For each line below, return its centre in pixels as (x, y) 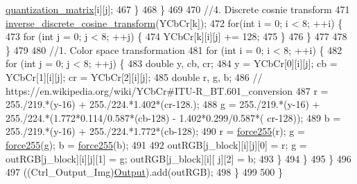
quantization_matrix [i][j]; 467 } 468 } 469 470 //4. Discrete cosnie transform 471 (178, 9)
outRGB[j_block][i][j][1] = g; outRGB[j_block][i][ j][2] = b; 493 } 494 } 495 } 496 (178, 158)
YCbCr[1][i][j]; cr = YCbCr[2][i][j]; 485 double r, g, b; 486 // (134, 76)
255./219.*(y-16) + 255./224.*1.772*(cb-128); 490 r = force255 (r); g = (155, 131)
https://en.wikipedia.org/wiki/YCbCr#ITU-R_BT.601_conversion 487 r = (167, 90)
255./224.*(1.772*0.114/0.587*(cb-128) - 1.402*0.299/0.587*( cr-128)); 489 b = (173, 117)
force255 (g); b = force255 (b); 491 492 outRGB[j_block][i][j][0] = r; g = (156, 144)
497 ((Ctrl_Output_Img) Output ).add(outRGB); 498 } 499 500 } (144, 172)
